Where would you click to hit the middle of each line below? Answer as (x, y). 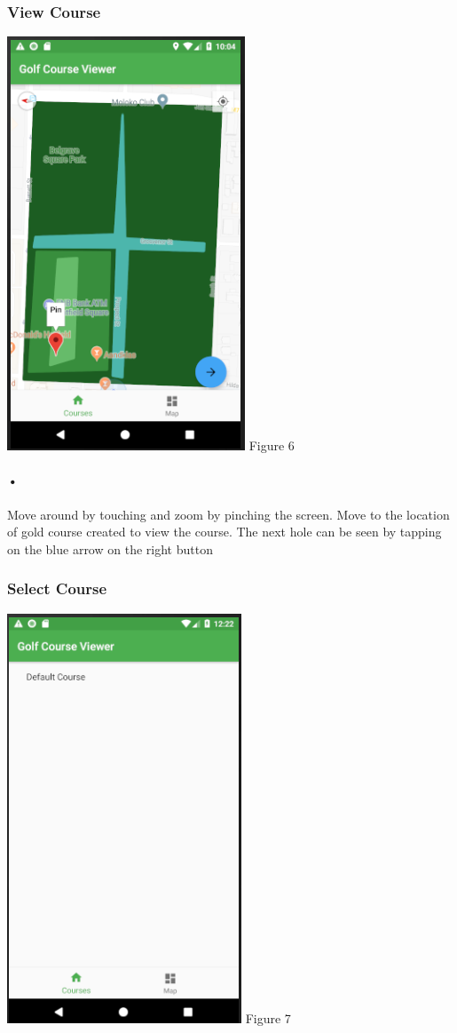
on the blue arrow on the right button (110, 548)
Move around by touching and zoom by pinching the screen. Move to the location (228, 514)
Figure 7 (268, 1017)
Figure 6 (272, 445)
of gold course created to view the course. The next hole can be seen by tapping (225, 532)
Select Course (57, 588)
